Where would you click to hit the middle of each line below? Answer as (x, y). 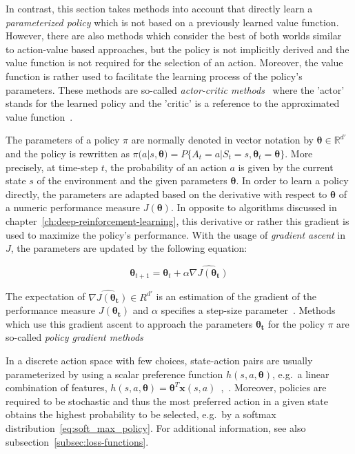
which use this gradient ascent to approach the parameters (129, 323)
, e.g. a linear (301, 374)
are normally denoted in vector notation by (222, 140)
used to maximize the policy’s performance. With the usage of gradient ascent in (176, 234)
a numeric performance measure (73, 207)
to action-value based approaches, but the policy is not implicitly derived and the (177, 49)
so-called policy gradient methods (74, 337)
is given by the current (286, 167)
